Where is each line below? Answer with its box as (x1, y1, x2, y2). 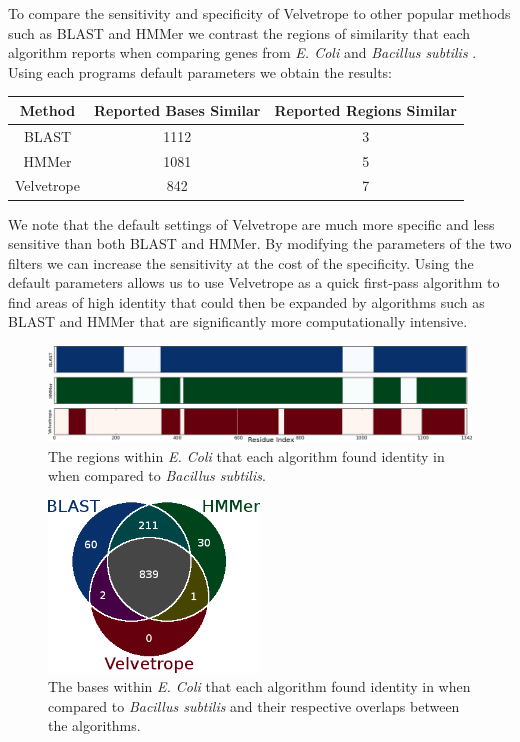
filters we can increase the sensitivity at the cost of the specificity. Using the (8, 252, 474, 273)
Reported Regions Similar (274, 99, 457, 120)
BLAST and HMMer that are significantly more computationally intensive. (8, 311, 468, 332)
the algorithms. (48, 715, 141, 736)
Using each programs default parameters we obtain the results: (8, 61, 393, 82)
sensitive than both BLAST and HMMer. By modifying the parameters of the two (8, 233, 512, 254)
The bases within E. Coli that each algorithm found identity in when (48, 676, 471, 697)
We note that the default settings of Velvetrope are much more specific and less (8, 213, 495, 234)
